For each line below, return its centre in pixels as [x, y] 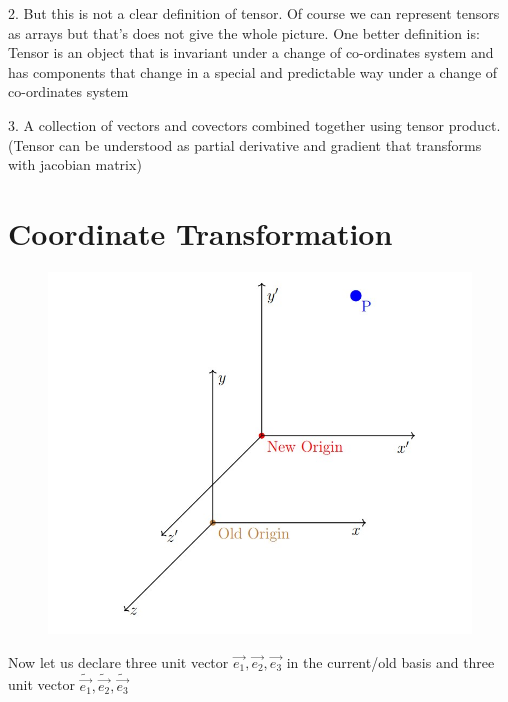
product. [474, 124]
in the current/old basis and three [390, 661]
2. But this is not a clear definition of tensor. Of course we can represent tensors [254, 13]
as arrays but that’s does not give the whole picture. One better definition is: [244, 32]
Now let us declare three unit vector [118, 661]
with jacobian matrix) [75, 164]
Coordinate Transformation [200, 232]
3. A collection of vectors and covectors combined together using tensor [226, 124]
